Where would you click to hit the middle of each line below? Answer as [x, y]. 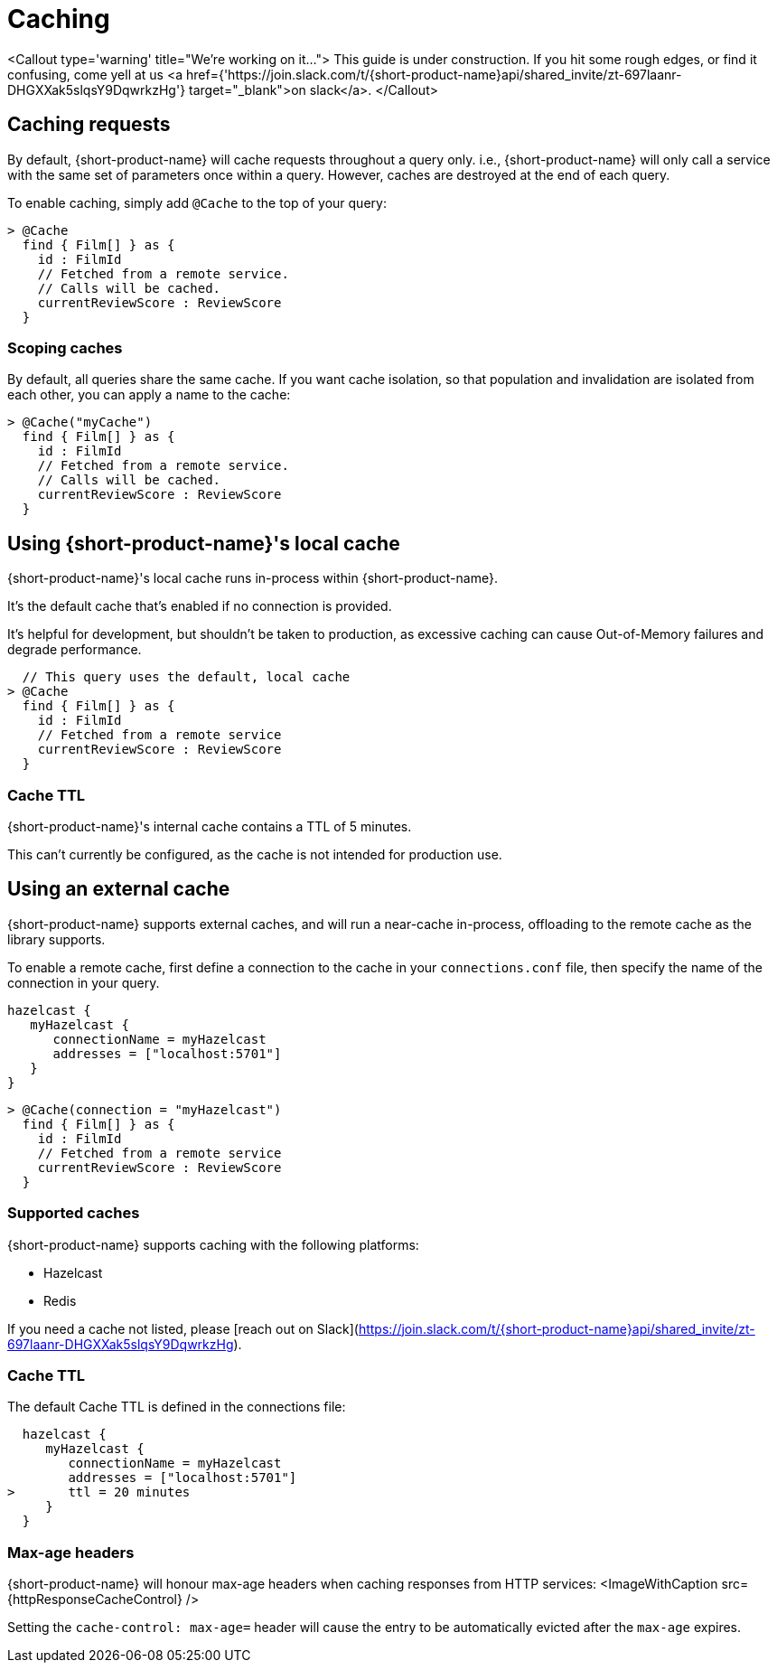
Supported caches [74, 1213]
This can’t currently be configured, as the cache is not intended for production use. [255, 854]
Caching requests [89, 125]
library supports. [56, 939]
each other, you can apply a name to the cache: [149, 395]
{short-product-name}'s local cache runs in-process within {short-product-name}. [253, 578]
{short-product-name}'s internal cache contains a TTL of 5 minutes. [210, 826]
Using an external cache [119, 889]
